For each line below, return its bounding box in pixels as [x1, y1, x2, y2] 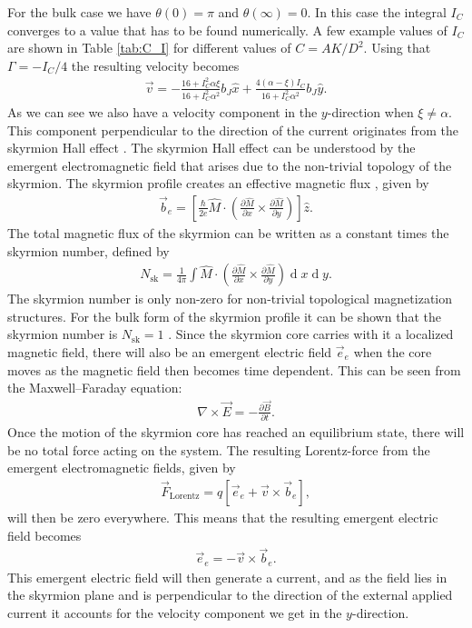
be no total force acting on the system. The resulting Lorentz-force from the [7, 440, 430, 459]
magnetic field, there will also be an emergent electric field [7, 342, 332, 361]
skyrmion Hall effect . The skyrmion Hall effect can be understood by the [7, 138, 416, 157]
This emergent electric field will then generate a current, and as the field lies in [7, 567, 447, 586]
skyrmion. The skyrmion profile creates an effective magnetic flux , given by [7, 174, 429, 193]
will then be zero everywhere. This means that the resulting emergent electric [7, 507, 438, 526]
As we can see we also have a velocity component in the [7, 102, 318, 121]
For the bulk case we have [7, 3, 152, 21]
